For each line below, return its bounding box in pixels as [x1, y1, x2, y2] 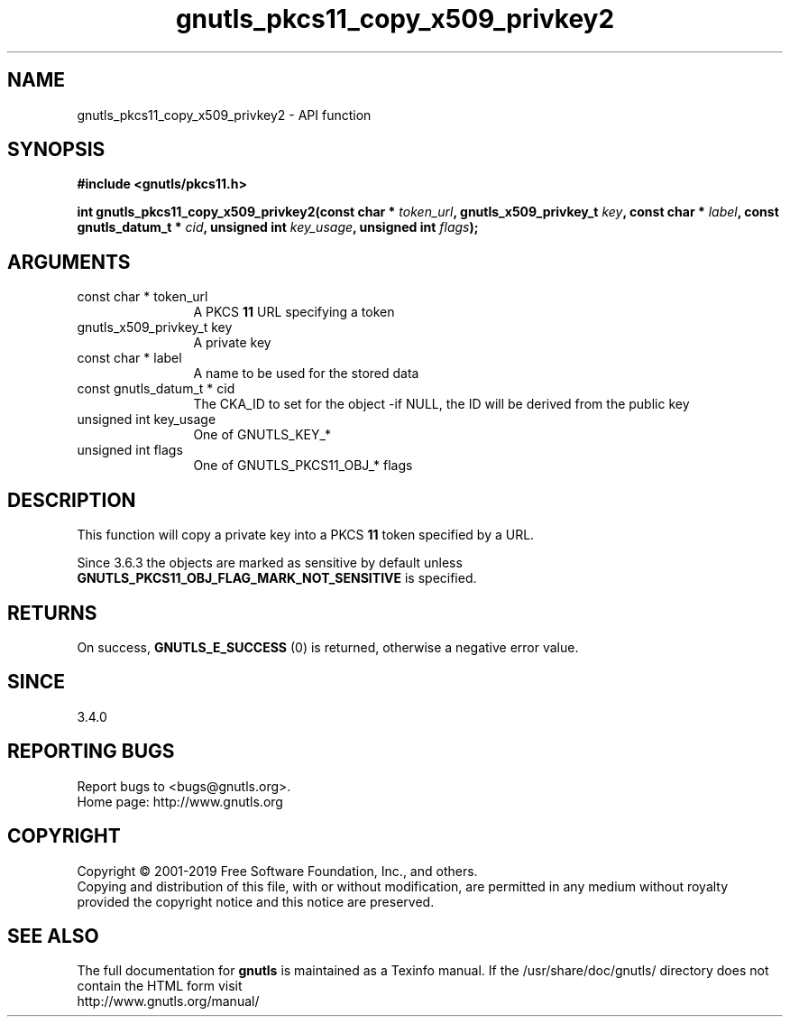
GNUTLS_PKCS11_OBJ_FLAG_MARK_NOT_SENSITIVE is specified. [77, 570, 477, 586]
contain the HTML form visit [77, 978, 243, 994]
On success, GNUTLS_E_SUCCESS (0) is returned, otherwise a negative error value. [77, 639, 579, 655]
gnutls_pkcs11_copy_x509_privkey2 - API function [77, 106, 372, 123]
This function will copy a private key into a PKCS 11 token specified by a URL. [77, 527, 535, 543]
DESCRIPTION [7, 488, 136, 512]
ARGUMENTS [7, 250, 131, 273]
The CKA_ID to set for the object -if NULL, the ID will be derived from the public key [193, 396, 690, 412]
